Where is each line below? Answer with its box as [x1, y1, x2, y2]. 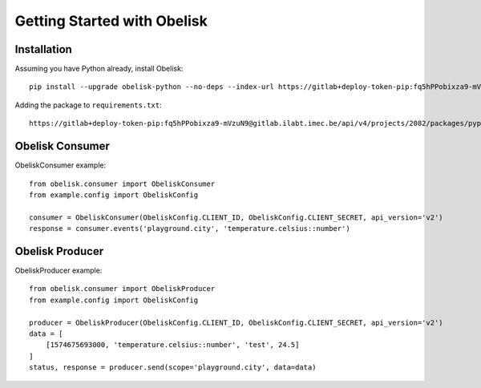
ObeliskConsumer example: [14, 160, 107, 170]
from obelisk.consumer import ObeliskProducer [29, 285, 216, 293]
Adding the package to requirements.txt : [14, 100, 162, 110]
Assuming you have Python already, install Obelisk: [14, 64, 184, 74]
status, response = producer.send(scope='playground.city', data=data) [29, 363, 317, 372]
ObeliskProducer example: [14, 265, 103, 275]
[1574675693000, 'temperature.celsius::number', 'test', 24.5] [45, 341, 300, 350]
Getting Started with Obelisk [14, 12, 208, 30]
